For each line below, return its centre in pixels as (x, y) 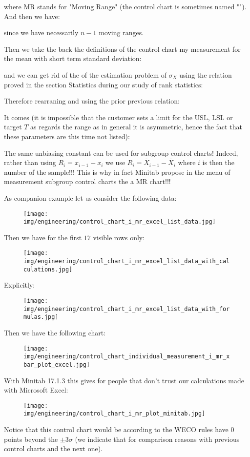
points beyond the (31, 439)
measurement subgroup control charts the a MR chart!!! (87, 181)
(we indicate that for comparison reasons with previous (157, 439)
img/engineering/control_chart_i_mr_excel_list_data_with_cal (127, 261)
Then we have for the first (43, 237)
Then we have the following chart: (55, 332)
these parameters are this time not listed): (67, 136)
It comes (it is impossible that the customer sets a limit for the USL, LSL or (118, 117)
